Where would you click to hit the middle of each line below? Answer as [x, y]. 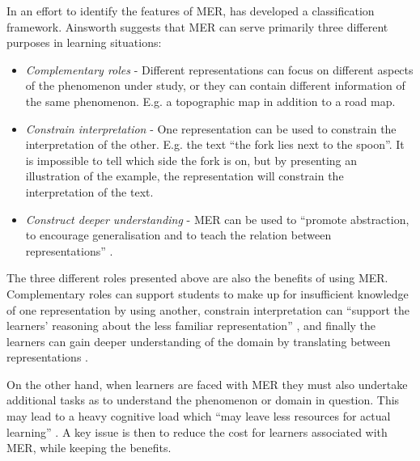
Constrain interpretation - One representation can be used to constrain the [211, 128]
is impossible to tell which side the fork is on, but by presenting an [191, 160]
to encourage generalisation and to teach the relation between [178, 235]
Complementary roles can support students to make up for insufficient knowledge [208, 293]
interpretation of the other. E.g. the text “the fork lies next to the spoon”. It [215, 144]
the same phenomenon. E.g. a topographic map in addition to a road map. [210, 101]
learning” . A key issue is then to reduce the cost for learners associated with [197, 431]
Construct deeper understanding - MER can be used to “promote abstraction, [217, 219]
